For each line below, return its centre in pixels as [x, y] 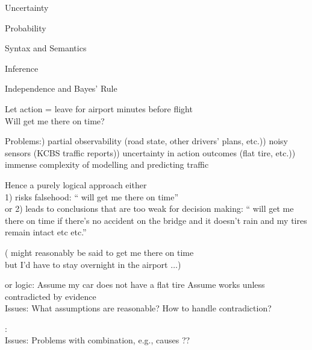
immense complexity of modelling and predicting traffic [107, 164]
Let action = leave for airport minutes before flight [99, 108]
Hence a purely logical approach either [76, 184]
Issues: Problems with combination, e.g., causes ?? [98, 340]
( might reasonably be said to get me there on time [99, 252]
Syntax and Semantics [46, 48]
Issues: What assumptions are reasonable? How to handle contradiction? [138, 308]
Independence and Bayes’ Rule [61, 88]
